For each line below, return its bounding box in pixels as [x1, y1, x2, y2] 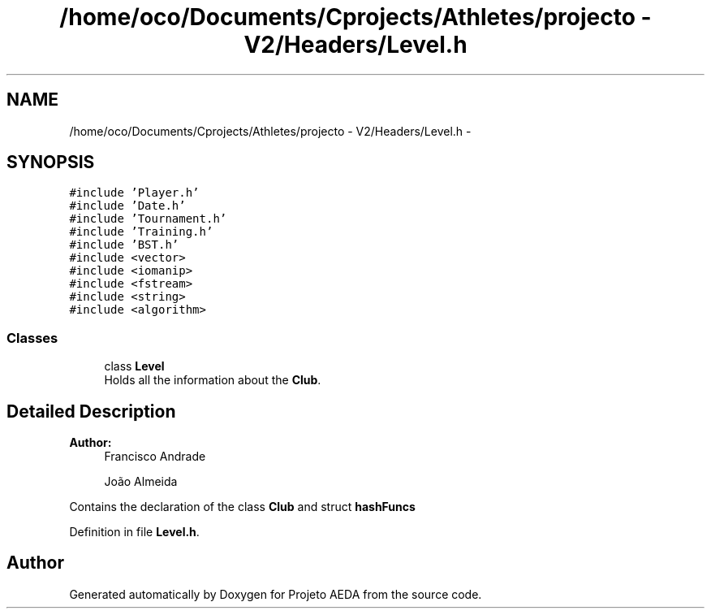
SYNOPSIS [6, 152, 95, 173]
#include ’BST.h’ [69, 238, 179, 252]
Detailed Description [6, 401, 176, 422]
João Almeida [104, 474, 178, 489]
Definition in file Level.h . [69, 525, 200, 539]
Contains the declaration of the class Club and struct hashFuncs [69, 500, 416, 514]
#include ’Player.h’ [69, 186, 200, 200]
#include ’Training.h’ [69, 225, 213, 239]
